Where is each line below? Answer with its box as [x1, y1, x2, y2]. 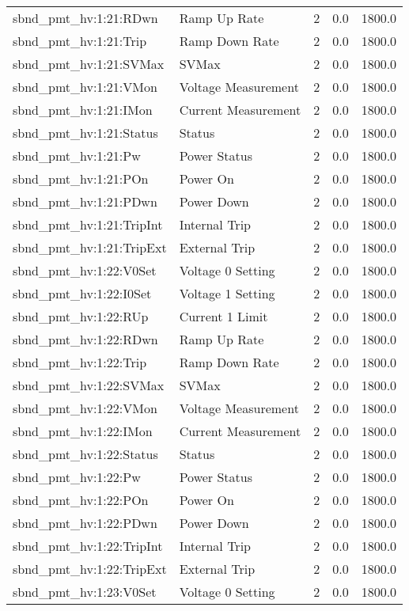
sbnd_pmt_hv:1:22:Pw [13, 468, 141, 486]
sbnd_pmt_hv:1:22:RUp [13, 307, 149, 325]
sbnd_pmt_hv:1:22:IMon [13, 422, 153, 440]
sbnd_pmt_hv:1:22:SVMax [13, 376, 165, 394]
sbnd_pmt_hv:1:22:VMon [13, 399, 157, 417]
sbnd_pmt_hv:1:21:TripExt [13, 238, 167, 256]
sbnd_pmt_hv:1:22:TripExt [13, 560, 167, 578]
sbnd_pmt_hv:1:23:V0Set [13, 583, 157, 601]
